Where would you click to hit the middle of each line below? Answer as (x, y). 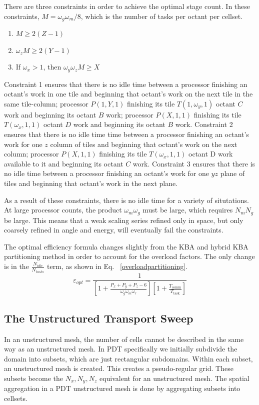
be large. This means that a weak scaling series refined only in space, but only (124, 220)
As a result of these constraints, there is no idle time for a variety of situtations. (126, 200)
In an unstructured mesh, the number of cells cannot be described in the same (124, 339)
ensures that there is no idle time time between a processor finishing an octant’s (126, 134)
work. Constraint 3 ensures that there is (194, 163)
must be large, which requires (188, 210)
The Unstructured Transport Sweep (99, 318)
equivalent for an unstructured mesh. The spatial (174, 378)
